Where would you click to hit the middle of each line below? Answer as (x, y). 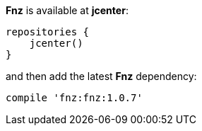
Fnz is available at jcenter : (67, 10)
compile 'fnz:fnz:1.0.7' (74, 98)
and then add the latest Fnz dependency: (101, 76)
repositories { (48, 32)
